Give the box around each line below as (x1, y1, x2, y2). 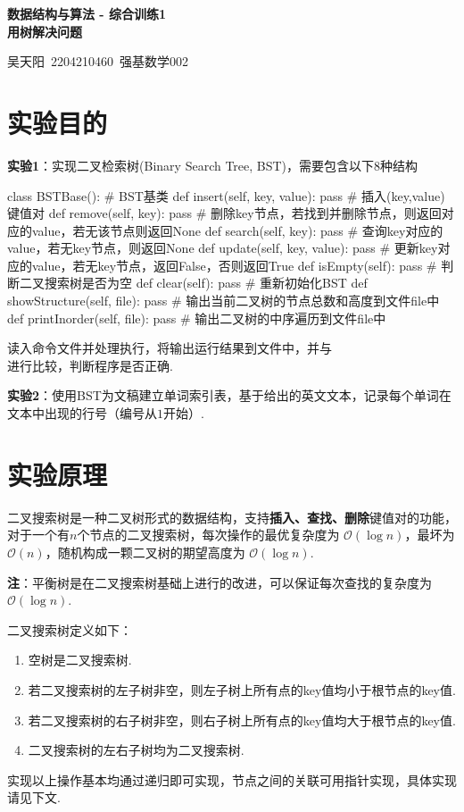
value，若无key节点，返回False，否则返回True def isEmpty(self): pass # (31, 255, 437, 274)
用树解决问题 (7, 21, 82, 40)
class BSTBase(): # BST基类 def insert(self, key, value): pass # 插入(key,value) (7, 186, 445, 205)
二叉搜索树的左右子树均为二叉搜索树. (28, 741, 244, 759)
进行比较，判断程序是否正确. (7, 356, 173, 374)
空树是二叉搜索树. (28, 650, 132, 669)
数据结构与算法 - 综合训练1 (7, 4, 167, 22)
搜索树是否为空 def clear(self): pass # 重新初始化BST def (44, 273, 368, 292)
